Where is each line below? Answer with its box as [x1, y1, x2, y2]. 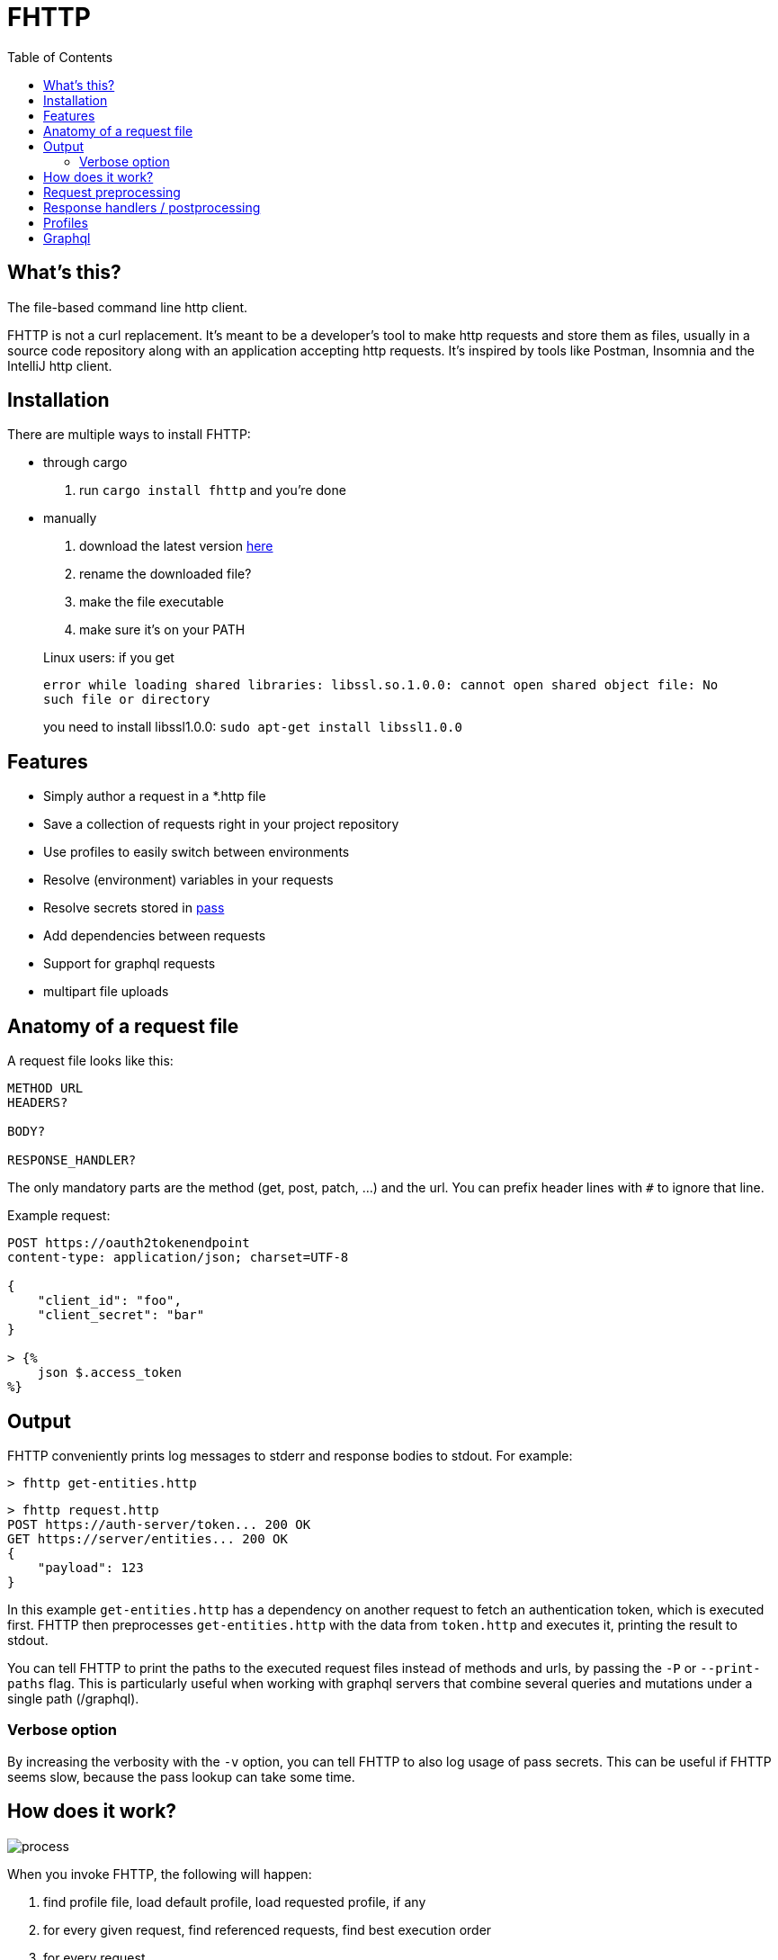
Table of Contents [7, 49, 113, 65]
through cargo [43, 454, 128, 471]
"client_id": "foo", [37, 1293, 182, 1308]
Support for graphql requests [43, 956, 216, 972]
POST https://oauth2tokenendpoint [7, 1236, 250, 1251]
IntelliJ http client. [7, 357, 112, 373]
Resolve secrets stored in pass [43, 900, 225, 916]
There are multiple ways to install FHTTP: [7, 427, 251, 443]
